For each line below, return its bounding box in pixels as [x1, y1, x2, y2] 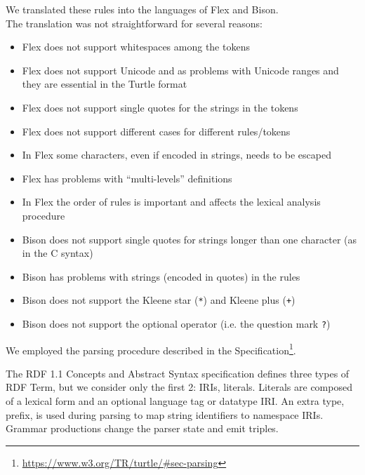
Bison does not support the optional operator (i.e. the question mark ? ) [22, 316, 331, 330]
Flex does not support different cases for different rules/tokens [22, 123, 291, 138]
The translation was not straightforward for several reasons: [6, 15, 263, 30]
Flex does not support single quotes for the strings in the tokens [22, 100, 298, 114]
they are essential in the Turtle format [22, 76, 187, 91]
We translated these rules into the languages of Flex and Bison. [6, 2, 279, 16]
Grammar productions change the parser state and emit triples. [6, 421, 279, 436]
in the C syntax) [22, 246, 93, 260]
